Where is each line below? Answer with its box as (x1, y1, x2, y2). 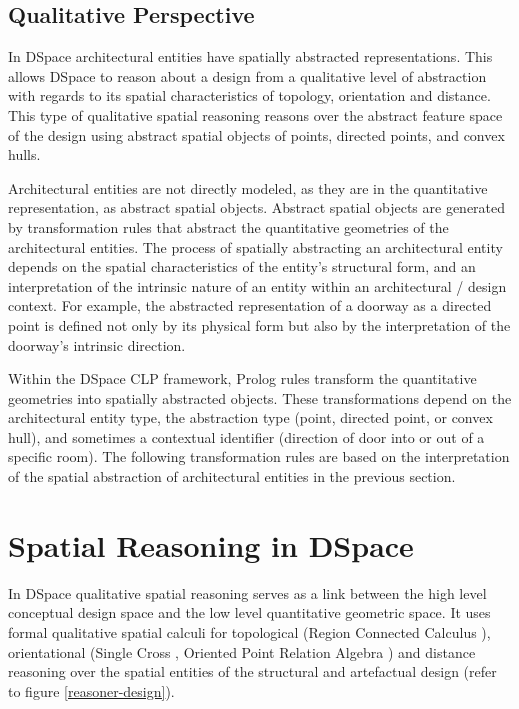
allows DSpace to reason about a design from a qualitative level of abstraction (8, 65, 487, 86)
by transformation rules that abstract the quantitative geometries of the (8, 216, 449, 237)
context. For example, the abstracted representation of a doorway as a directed (8, 295, 492, 316)
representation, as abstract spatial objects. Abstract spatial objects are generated (8, 197, 506, 218)
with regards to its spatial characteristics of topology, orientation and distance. (8, 85, 491, 106)
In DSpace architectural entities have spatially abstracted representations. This (8, 46, 493, 67)
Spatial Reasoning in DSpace (8, 524, 414, 565)
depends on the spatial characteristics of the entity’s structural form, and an (8, 256, 476, 277)
